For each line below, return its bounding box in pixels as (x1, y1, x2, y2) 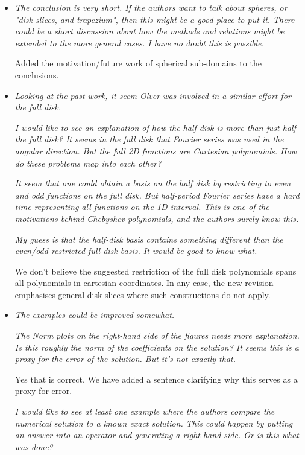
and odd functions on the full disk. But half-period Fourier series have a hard (14, 188, 300, 201)
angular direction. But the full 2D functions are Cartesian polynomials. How (14, 144, 297, 157)
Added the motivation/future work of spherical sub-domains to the (14, 57, 262, 69)
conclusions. (14, 68, 59, 81)
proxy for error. (14, 384, 72, 397)
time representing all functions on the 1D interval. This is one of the (14, 200, 269, 213)
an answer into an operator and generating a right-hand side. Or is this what (14, 428, 300, 441)
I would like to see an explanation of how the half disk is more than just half (14, 121, 296, 133)
